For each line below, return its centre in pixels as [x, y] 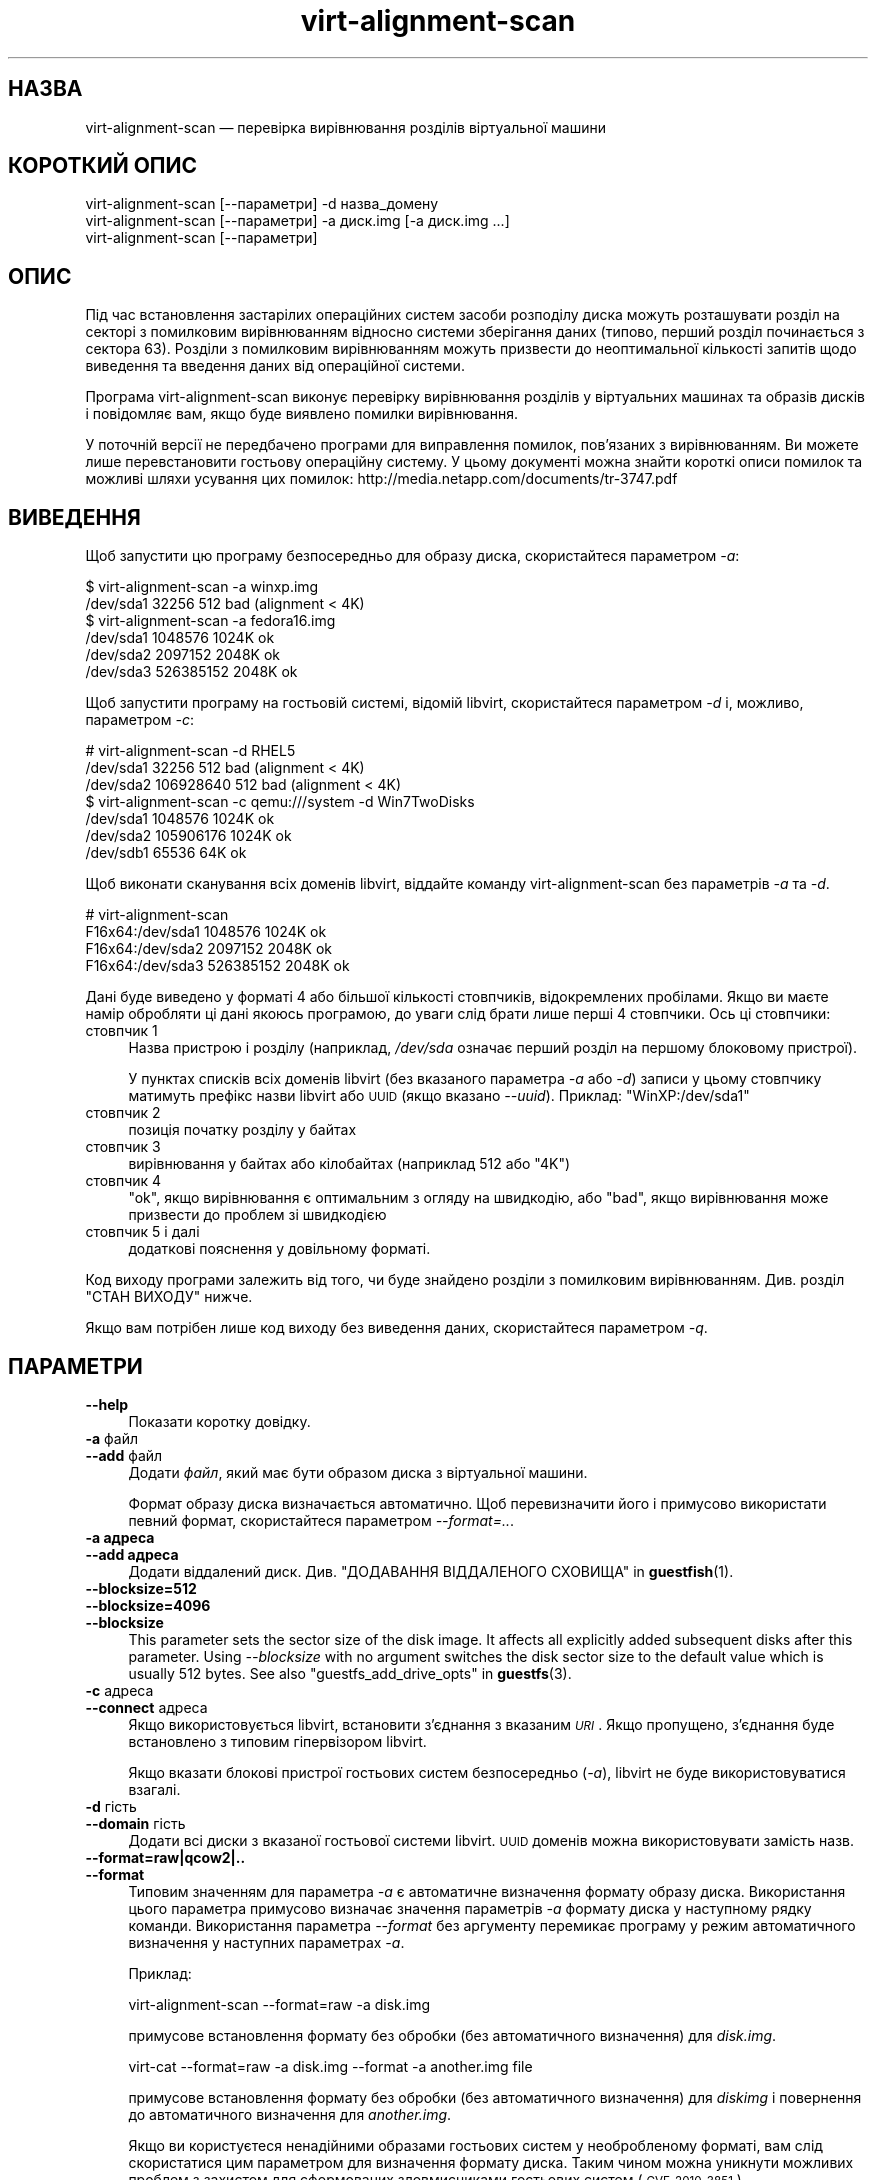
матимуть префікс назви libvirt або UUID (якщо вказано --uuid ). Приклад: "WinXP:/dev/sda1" [439, 1096]
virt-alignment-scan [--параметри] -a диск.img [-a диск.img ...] [297, 221]
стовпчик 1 [121, 1031]
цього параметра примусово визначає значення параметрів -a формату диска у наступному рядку [470, 1908]
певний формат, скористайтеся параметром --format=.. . [321, 1520]
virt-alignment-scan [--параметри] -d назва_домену [262, 204]
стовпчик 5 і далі [142, 1232]
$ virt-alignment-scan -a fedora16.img [210, 621]
